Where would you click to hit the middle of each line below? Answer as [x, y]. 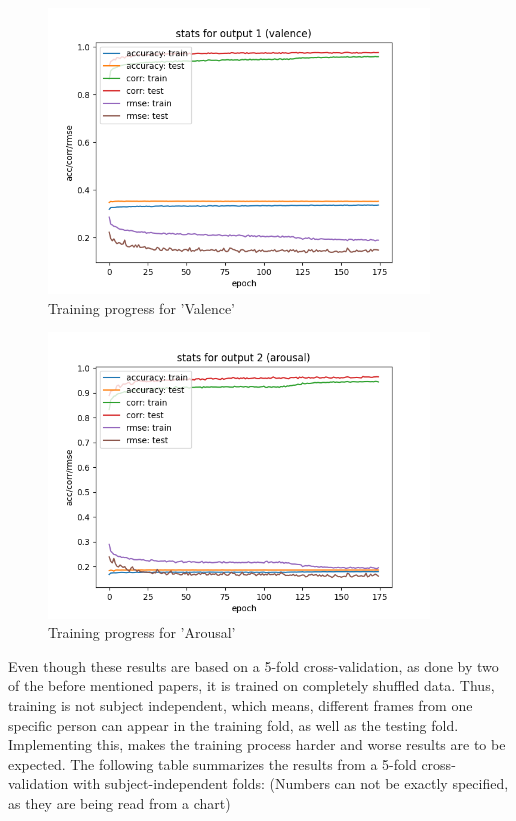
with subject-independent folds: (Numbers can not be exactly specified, [290, 783]
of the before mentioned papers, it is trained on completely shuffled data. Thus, [251, 685]
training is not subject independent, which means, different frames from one [240, 704]
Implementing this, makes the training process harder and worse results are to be [257, 744]
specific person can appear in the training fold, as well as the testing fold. [233, 724]
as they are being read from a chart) [119, 802]
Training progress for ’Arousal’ [142, 632]
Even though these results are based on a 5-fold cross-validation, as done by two [253, 665]
